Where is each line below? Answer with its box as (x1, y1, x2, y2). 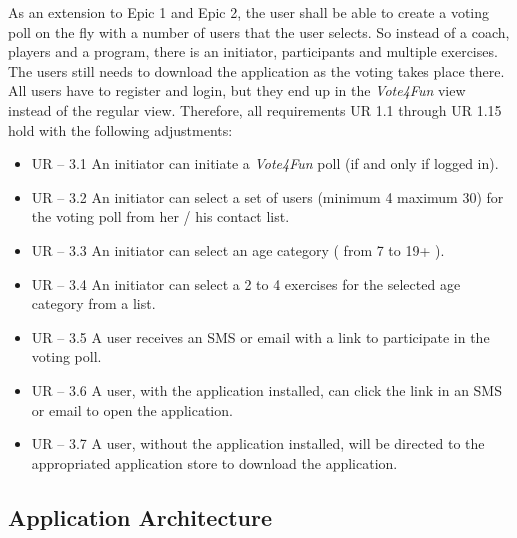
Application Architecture (8, 501, 272, 532)
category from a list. (31, 293, 156, 314)
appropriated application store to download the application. (31, 452, 398, 473)
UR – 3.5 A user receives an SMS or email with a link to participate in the (31, 326, 490, 347)
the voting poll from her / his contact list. (31, 206, 290, 227)
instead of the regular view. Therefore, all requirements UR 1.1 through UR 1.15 (8, 99, 502, 120)
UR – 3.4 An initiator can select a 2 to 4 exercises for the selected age (31, 273, 461, 294)
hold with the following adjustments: (8, 119, 233, 140)
